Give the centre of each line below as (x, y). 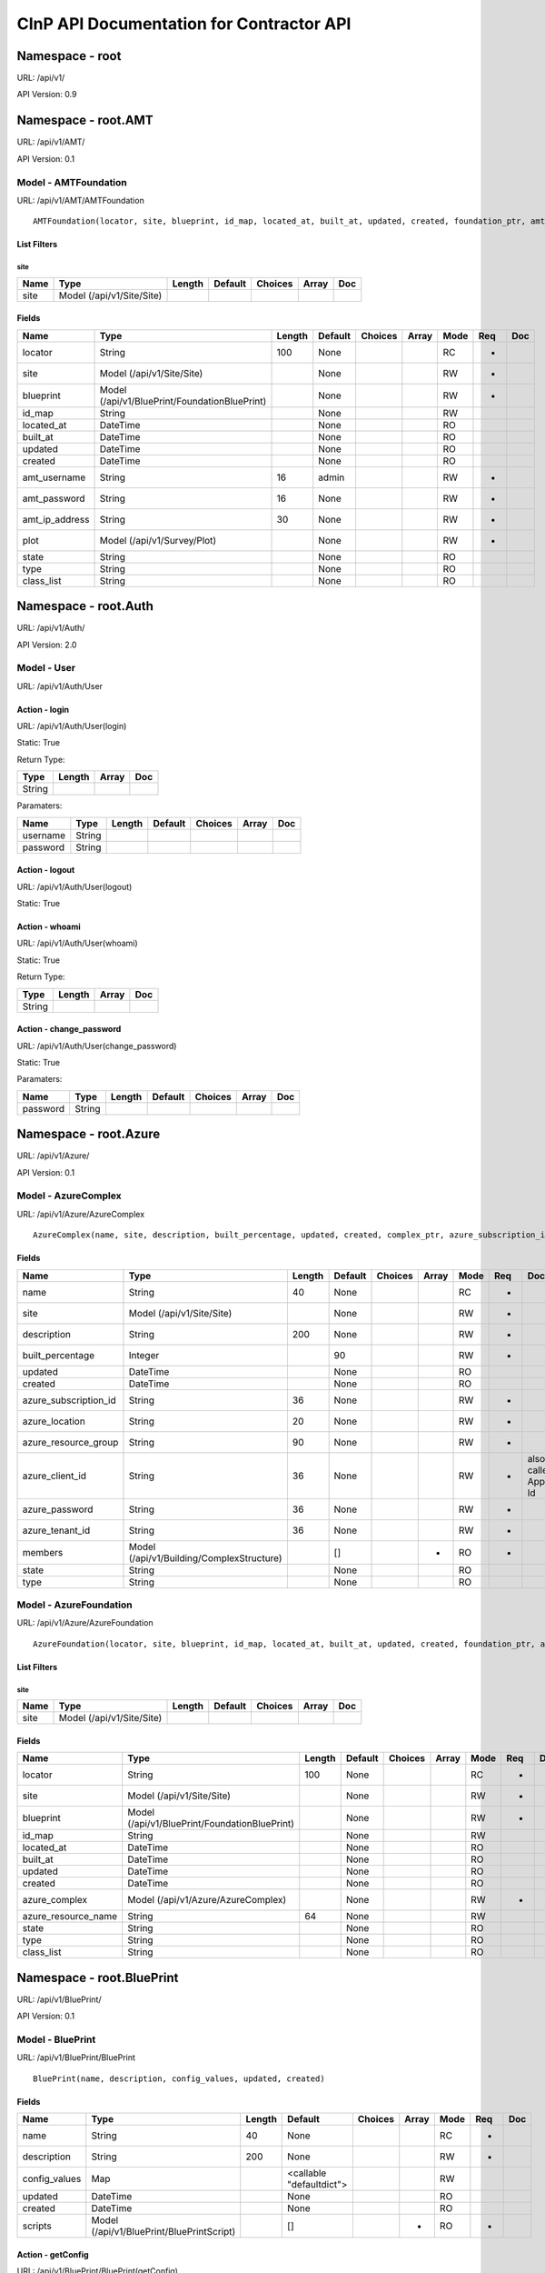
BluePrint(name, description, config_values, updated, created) (179, 2078)
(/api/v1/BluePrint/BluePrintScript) (163, 2231)
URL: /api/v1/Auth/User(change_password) (97, 1046)
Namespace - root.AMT (85, 120)
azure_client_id (54, 1476)
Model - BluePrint (56, 2039)
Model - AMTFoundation (72, 182)
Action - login (43, 709)
